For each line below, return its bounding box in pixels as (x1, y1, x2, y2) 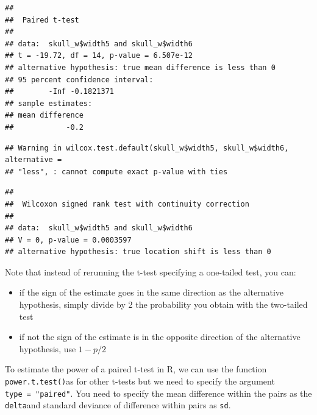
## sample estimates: (5, 99, 93, 108)
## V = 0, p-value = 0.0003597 (5, 235, 132, 244)
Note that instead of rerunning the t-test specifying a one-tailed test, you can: (5, 265, 296, 278)
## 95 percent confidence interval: (5, 75, 154, 84)
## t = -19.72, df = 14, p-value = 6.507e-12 (5, 51, 193, 60)
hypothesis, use (19, 342, 76, 355)
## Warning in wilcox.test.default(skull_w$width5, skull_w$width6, (5, 143, 289, 152)
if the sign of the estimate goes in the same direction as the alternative (19, 286, 284, 299)
